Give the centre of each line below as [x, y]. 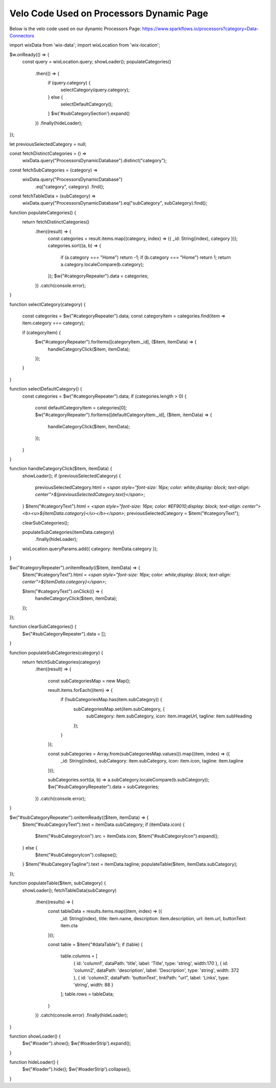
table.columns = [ [79, 956]
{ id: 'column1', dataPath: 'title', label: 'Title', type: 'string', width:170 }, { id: [151, 963]
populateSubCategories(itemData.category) [68, 532]
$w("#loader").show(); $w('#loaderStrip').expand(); [77, 1043]
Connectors [22, 35]
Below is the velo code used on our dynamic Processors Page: [75, 29]
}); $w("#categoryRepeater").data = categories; [98, 276]
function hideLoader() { [34, 1062]
